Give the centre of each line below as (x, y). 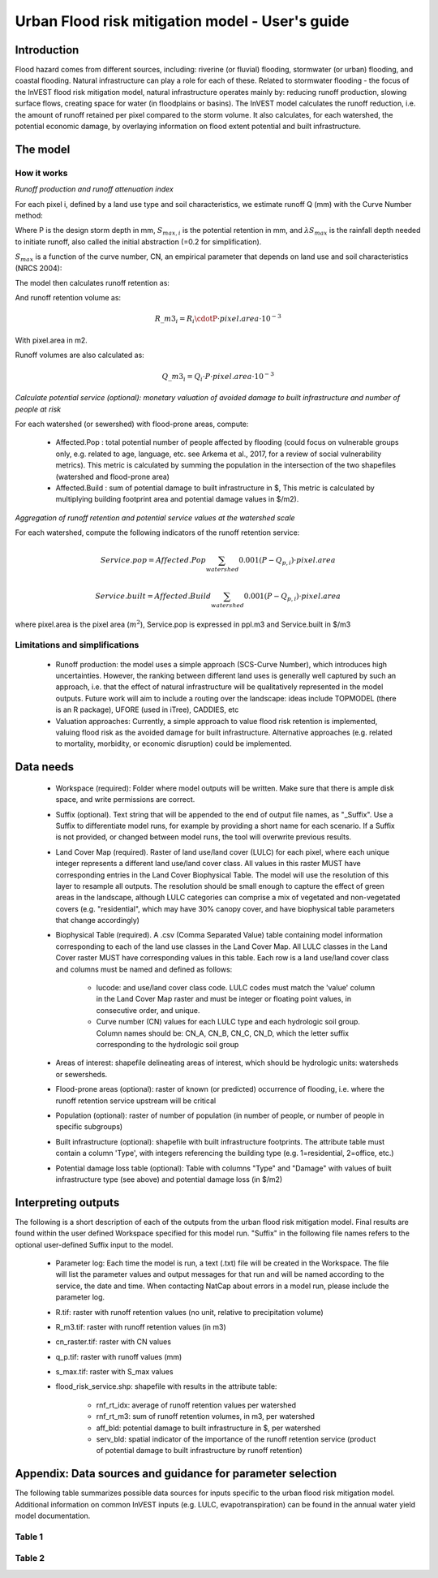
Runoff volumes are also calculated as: (80, 355)
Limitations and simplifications (77, 645)
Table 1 (29, 1537)
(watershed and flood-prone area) (113, 476)
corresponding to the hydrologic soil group (167, 1044)
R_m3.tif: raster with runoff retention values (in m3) (141, 1326)
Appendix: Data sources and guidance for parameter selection (176, 1474)
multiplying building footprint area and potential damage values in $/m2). (177, 499)
